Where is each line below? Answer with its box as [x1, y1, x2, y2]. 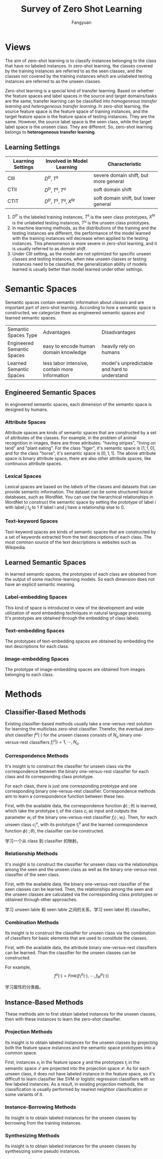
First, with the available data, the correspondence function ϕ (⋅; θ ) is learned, [5, 803, 157, 809]
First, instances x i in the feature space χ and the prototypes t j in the [5, 1059, 140, 1066]
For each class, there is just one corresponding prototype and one [5, 783, 137, 789]
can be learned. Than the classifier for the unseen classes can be [5, 950, 136, 955]
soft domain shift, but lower [93, 194, 156, 201]
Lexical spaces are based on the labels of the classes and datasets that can [5, 484, 157, 490]
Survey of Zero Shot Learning [21, 3, 142, 15]
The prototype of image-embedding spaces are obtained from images [5, 666, 146, 672]
